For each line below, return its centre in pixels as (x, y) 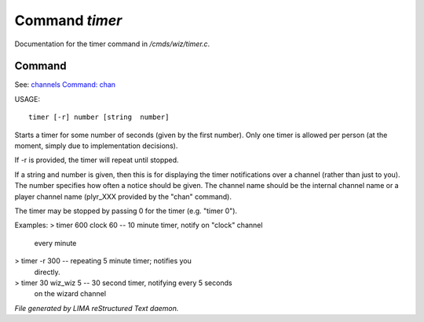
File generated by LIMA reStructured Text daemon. (97, 308)
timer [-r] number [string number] (99, 117)
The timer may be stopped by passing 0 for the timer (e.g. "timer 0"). (126, 211)
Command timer (68, 20)
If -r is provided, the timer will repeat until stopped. (97, 160)
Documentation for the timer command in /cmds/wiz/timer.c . (112, 44)
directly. (47, 272)
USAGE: (27, 99)
